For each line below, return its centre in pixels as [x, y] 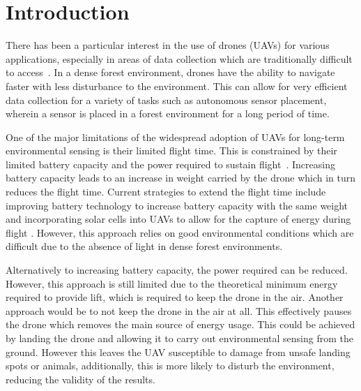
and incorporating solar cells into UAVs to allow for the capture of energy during [178, 219]
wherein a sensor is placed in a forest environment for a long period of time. [168, 113]
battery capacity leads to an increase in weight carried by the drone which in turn [181, 178]
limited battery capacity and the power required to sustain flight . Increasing [170, 164]
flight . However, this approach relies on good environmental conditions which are [180, 232]
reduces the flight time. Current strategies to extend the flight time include [166, 192]
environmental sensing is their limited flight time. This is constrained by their [171, 150]
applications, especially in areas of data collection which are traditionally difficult [179, 58]
